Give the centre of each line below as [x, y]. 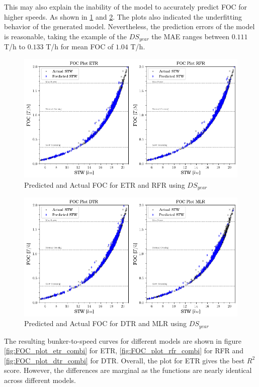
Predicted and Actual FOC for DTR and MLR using [105, 323]
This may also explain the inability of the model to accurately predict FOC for [126, 7]
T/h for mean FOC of [80, 47]
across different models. [40, 380]
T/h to [15, 47]
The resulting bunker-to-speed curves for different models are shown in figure [123, 340]
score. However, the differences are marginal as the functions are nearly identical [128, 370]
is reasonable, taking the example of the [66, 36]
